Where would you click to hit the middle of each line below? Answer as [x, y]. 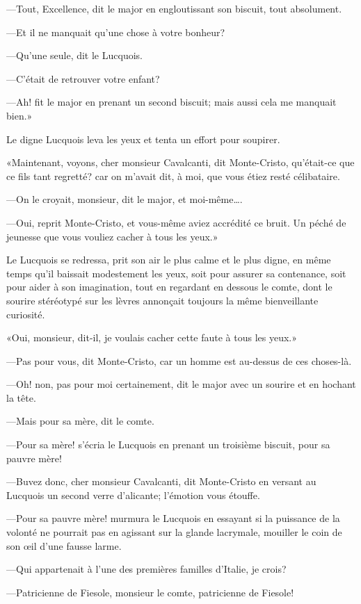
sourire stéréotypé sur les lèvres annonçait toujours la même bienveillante [162, 300]
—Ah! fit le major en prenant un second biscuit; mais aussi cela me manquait [171, 102]
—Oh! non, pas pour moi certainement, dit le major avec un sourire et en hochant [181, 384]
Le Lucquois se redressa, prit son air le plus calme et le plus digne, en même [169, 260]
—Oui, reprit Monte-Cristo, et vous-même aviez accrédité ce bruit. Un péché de [176, 222]
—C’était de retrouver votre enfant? [83, 78]
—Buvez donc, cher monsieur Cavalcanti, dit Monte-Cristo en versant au [161, 481]
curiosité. [26, 314]
